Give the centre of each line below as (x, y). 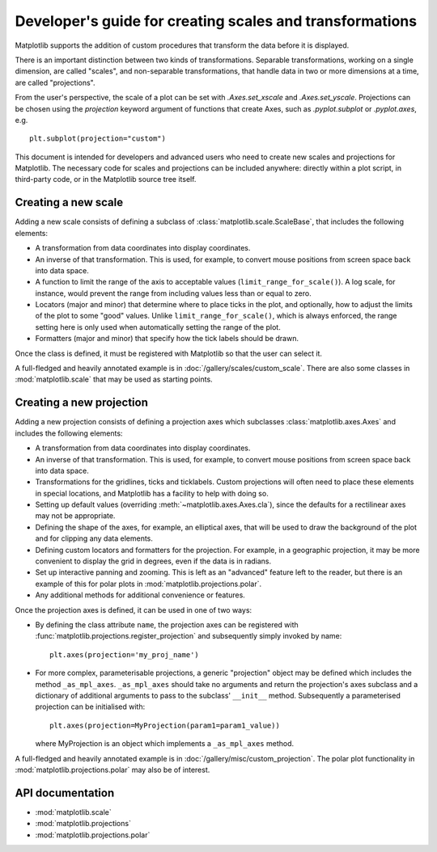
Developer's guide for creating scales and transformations (216, 21)
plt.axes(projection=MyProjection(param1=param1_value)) (165, 725)
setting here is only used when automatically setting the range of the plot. (158, 327)
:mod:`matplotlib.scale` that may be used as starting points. (114, 379)
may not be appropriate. (75, 516)
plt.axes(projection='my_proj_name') (125, 654)
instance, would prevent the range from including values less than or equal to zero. (173, 293)
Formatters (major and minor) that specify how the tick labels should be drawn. (167, 339)
